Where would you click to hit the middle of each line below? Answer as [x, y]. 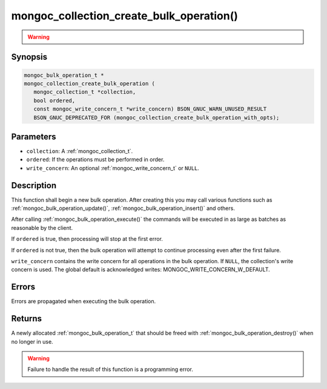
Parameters [34, 136]
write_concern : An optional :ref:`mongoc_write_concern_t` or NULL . [113, 168]
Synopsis [29, 57]
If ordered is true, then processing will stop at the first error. [87, 239]
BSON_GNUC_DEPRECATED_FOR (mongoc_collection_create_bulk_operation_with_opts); [157, 117]
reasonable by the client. [42, 227]
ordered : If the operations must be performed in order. [95, 160]
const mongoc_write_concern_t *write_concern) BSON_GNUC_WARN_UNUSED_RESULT [150, 109]
